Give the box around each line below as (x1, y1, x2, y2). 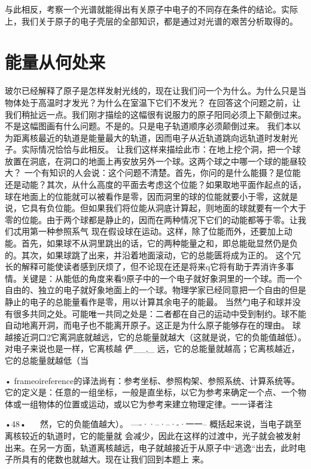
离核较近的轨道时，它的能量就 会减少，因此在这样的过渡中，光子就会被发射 (5, 429, 301, 441)
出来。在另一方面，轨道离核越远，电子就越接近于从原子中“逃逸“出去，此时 (5, 441, 298, 453)
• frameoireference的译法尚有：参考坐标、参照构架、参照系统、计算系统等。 (5, 374, 300, 386)
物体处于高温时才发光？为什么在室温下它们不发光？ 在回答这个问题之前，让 (5, 96, 301, 108)
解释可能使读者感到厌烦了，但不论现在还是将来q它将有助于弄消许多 (21, 260, 286, 273)
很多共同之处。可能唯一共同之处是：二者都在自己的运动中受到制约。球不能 (13, 307, 306, 319)
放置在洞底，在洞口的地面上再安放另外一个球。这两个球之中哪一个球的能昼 (5, 154, 298, 167)
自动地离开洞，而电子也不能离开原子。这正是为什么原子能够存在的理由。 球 (5, 319, 301, 331)
